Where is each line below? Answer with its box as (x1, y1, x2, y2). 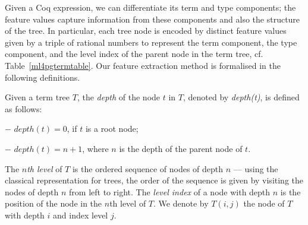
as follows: (5, 102, 42, 115)
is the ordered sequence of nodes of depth (72, 162, 224, 175)
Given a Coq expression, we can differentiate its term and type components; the (5, 1, 296, 13)
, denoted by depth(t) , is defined (183, 91, 300, 103)
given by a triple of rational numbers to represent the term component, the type (5, 36, 297, 48)
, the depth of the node (77, 91, 161, 103)
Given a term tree (5, 91, 70, 103)
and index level (53, 208, 108, 221)
